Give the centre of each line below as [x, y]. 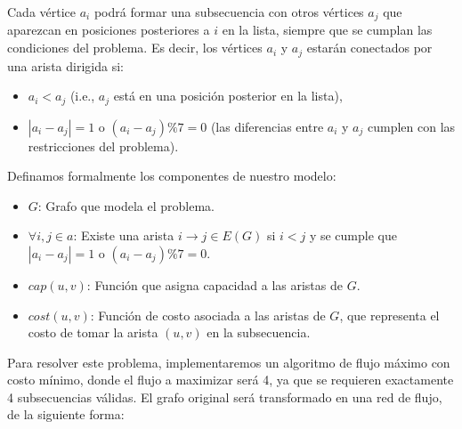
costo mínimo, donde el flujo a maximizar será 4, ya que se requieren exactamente [231, 380]
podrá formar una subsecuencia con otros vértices [229, 12]
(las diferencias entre [267, 126]
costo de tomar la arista [93, 332]
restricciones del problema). [103, 146]
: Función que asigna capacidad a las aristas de [215, 284]
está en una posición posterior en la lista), [228, 96]
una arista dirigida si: [65, 65]
